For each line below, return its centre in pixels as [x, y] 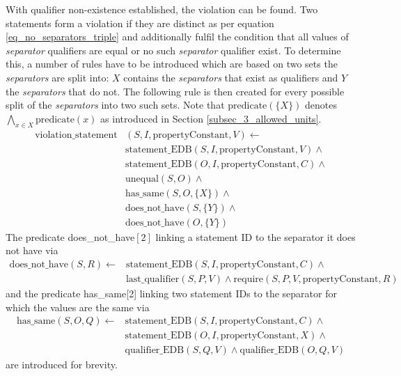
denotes [321, 105]
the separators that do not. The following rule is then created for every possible [175, 91]
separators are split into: [57, 77]
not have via [32, 250]
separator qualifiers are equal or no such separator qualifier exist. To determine [173, 50]
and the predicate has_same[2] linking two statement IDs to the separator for [171, 293]
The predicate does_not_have [70, 236]
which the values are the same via [78, 307]
